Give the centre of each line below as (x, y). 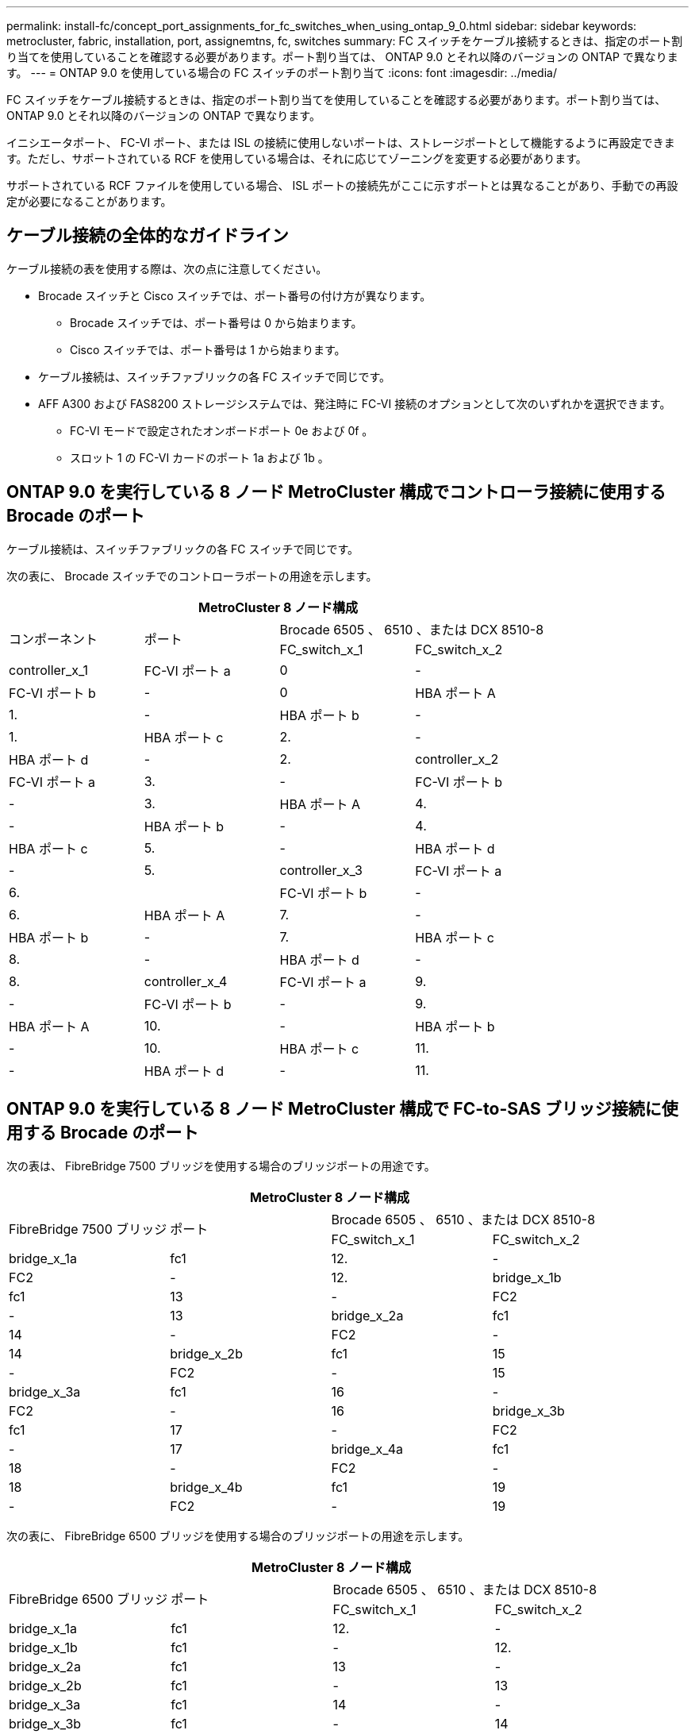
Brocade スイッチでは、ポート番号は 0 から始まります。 (216, 322)
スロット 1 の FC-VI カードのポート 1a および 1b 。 (200, 457)
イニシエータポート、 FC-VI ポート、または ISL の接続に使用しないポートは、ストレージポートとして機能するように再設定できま (341, 143)
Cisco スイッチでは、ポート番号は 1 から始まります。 (208, 349)
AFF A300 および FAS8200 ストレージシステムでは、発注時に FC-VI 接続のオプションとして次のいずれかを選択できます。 (355, 403)
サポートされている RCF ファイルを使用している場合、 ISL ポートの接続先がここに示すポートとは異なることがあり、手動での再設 (342, 185)
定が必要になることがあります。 (89, 201)
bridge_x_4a (367, 1449)
